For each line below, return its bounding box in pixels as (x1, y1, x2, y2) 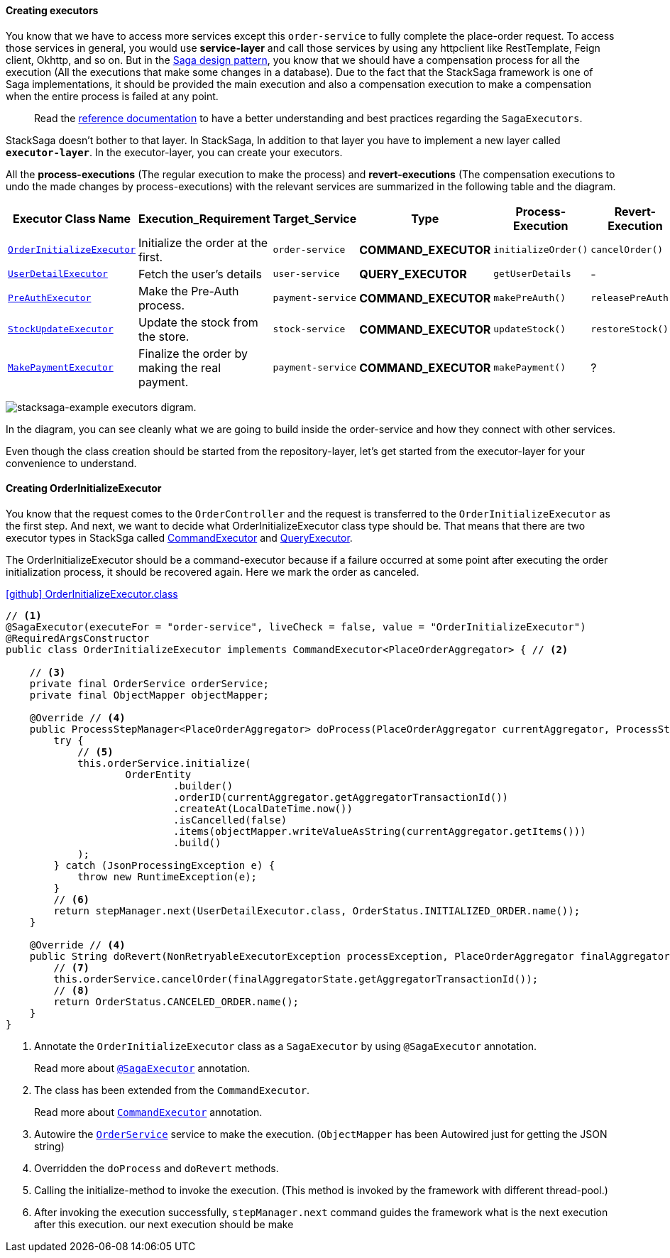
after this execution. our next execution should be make (34, 1218, 294, 1230)
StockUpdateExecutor (8, 324, 114, 335)
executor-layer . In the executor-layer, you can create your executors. (6, 146, 343, 158)
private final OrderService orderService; (29, 677, 269, 689)
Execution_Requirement (138, 211, 270, 226)
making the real (138, 360, 221, 375)
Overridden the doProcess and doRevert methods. (34, 1161, 279, 1174)
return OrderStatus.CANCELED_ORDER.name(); (53, 995, 300, 1007)
